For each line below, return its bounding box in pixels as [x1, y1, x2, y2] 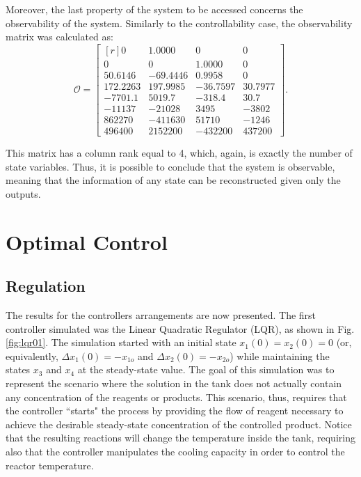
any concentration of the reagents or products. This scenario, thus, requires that [6, 389, 347, 404]
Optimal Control [6, 227, 168, 256]
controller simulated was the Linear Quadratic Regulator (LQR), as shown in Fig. [6, 321, 355, 336]
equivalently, [6, 348, 58, 363]
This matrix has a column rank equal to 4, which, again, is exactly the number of [6, 146, 353, 160]
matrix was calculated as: [6, 29, 113, 44]
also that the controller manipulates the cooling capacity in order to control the [6, 444, 345, 458]
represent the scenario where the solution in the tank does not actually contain [6, 375, 342, 390]
